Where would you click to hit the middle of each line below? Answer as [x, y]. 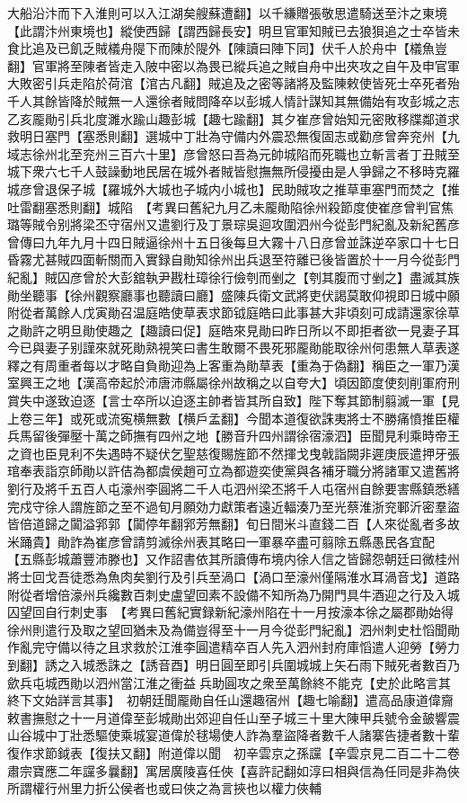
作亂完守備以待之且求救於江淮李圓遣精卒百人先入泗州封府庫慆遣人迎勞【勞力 [233, 647]
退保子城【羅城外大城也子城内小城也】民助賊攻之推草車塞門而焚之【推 [252, 188]
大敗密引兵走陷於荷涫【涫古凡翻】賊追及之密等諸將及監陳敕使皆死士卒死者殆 [233, 83]
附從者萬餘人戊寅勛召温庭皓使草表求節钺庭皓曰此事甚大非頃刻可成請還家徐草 [233, 312]
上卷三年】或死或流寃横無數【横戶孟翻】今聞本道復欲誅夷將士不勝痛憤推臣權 [233, 418]
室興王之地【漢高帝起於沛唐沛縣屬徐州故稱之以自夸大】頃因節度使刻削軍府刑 [233, 383]
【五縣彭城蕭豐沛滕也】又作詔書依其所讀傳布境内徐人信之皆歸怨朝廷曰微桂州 [233, 559]
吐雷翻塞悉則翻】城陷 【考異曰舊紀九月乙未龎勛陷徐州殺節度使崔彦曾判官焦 [230, 206]
